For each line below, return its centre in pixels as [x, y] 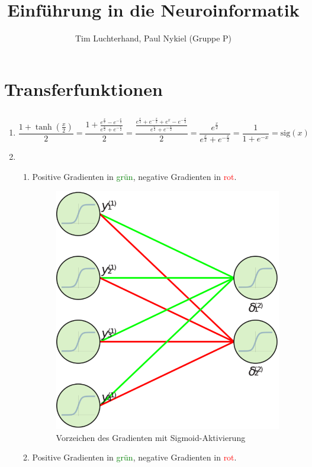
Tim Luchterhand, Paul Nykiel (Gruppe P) [153, 38]
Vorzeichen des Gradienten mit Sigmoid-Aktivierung [151, 437]
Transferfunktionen [83, 88]
